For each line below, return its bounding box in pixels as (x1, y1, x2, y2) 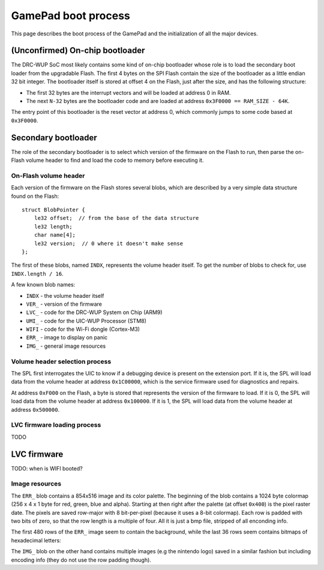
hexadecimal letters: (11, 536, 61, 544)
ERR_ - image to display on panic (26, 334, 108, 341)
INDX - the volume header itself (26, 292, 104, 299)
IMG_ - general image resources (26, 342, 106, 349)
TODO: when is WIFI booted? (11, 465, 83, 472)
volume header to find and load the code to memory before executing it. (26, 156, 204, 164)
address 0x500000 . (11, 406, 60, 413)
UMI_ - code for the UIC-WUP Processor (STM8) (26, 317, 147, 324)
